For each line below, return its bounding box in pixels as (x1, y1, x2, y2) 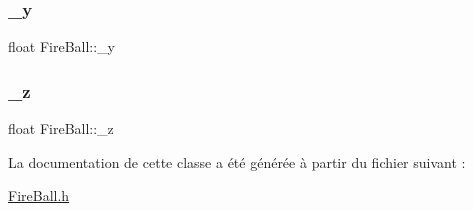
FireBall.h (8, 185, 70, 206)
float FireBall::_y (8, 36, 116, 57)
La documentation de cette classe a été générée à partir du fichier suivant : (8, 151, 466, 172)
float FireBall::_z (8, 118, 114, 139)
